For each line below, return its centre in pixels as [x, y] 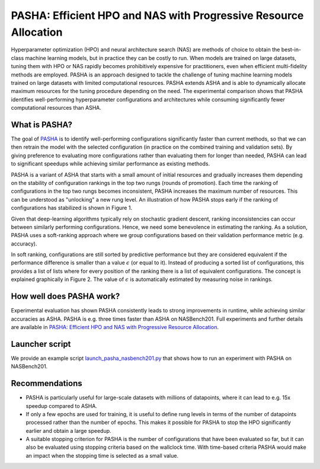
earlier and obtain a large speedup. [69, 430]
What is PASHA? [41, 125]
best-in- [291, 50]
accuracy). [24, 244]
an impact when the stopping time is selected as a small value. [102, 455]
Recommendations [47, 383]
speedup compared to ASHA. [62, 406]
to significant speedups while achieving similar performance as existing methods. [111, 164]
